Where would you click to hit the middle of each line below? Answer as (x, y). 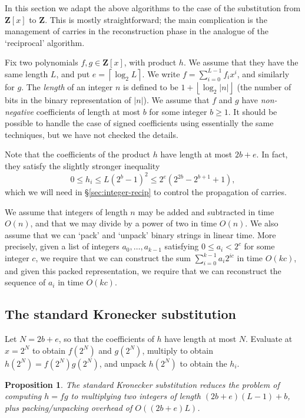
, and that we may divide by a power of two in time (124, 223)
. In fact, (272, 154)
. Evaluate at (269, 339)
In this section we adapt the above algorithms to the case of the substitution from (153, 8)
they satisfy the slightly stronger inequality (82, 165)
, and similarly (263, 73)
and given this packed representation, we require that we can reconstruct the (143, 270)
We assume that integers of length (66, 211)
